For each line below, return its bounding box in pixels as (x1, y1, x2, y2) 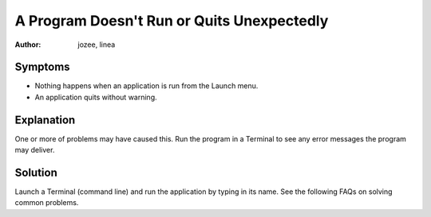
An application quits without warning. (34, 92, 157, 102)
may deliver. (14, 145, 55, 155)
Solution (14, 165, 57, 179)
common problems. (14, 198, 79, 207)
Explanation (14, 113, 76, 126)
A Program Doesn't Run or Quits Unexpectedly (14, 12, 329, 29)
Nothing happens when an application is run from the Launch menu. (34, 81, 259, 91)
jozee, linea (77, 40, 116, 49)
